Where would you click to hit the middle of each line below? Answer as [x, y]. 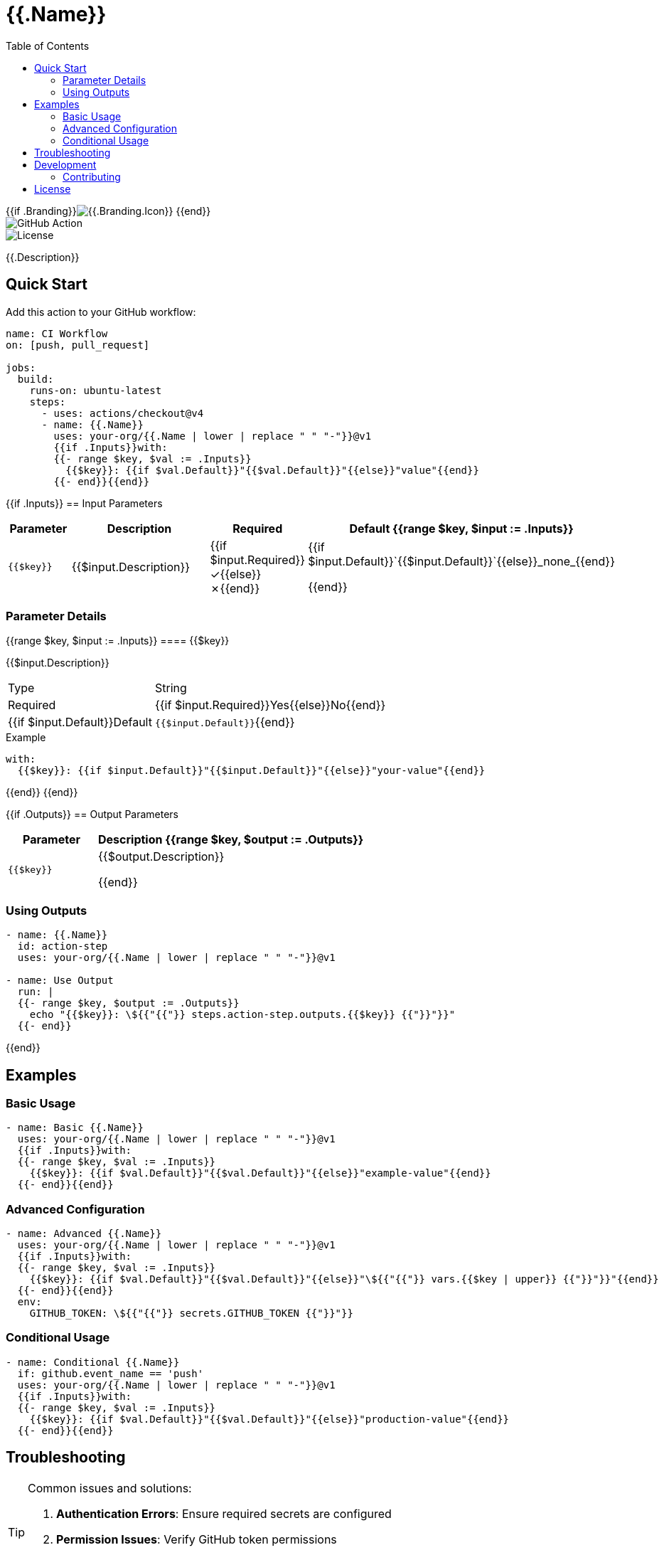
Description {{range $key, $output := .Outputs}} [231, 840]
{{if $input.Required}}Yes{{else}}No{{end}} [270, 705]
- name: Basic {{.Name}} [75, 1128]
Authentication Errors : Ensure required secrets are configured [224, 1513]
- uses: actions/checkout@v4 [123, 413]
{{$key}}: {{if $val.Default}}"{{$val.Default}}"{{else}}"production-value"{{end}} [269, 1419]
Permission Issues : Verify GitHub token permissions [197, 1539]
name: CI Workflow [57, 333]
